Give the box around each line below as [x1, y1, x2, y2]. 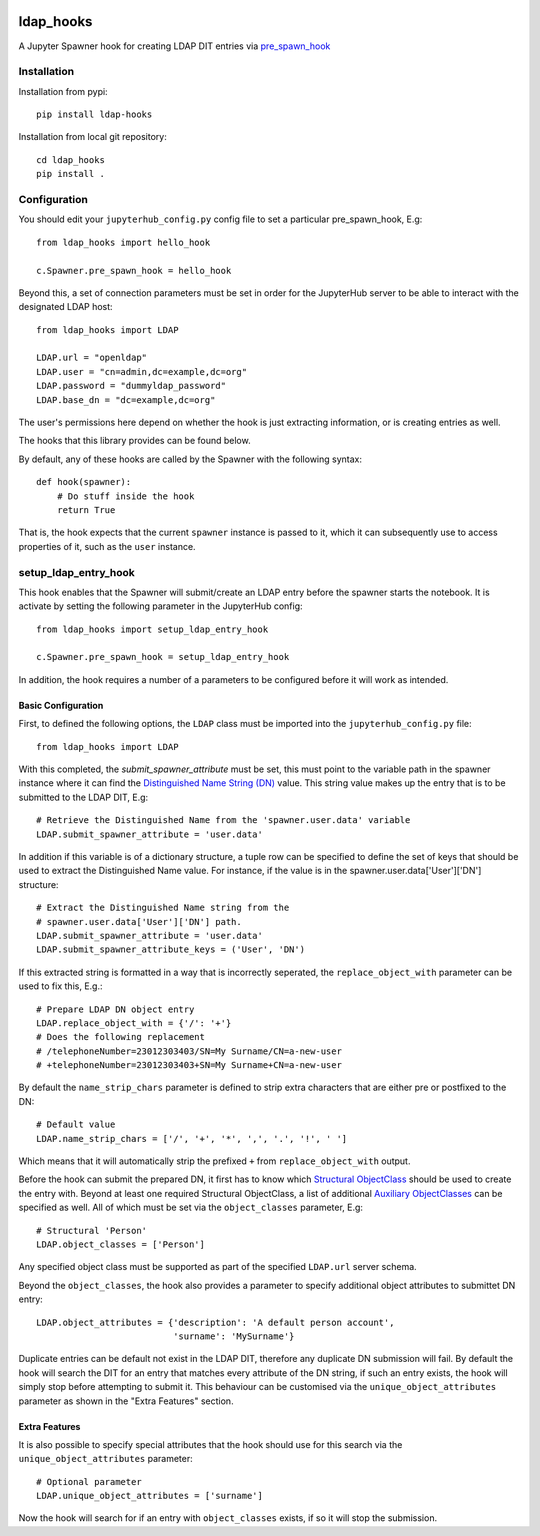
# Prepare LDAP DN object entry [36, 1003, 195, 1015]
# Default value [36, 1119, 116, 1130]
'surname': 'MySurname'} [173, 1330, 295, 1342]
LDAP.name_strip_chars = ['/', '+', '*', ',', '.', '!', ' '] [36, 1133, 348, 1144]
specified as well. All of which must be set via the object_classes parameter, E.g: [18, 1201, 364, 1214]
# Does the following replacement [36, 1031, 205, 1043]
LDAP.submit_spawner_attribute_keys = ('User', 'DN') [36, 944, 305, 955]
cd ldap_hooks [36, 154, 105, 165]
